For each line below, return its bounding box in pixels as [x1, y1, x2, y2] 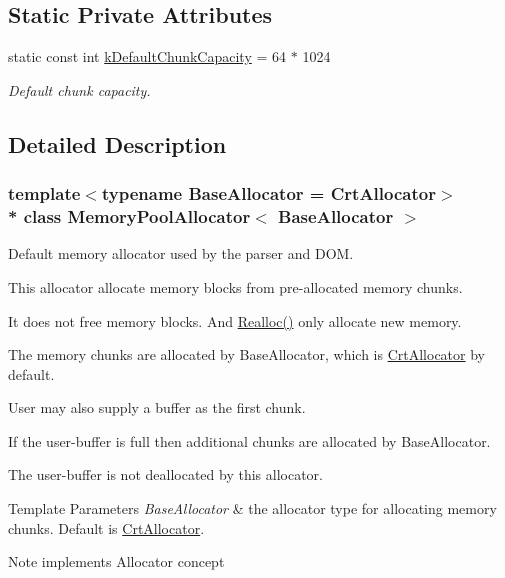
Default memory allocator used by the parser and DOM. [8, 243, 354, 264]
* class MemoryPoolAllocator [8, 204, 251, 229]
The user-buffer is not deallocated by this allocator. [8, 464, 323, 485]
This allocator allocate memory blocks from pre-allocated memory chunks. [8, 276, 463, 297]
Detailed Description [8, 128, 227, 159]
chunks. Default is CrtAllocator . [8, 517, 205, 538]
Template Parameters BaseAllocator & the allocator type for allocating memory [8, 498, 497, 519]
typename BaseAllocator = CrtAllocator [101, 181, 436, 206]
